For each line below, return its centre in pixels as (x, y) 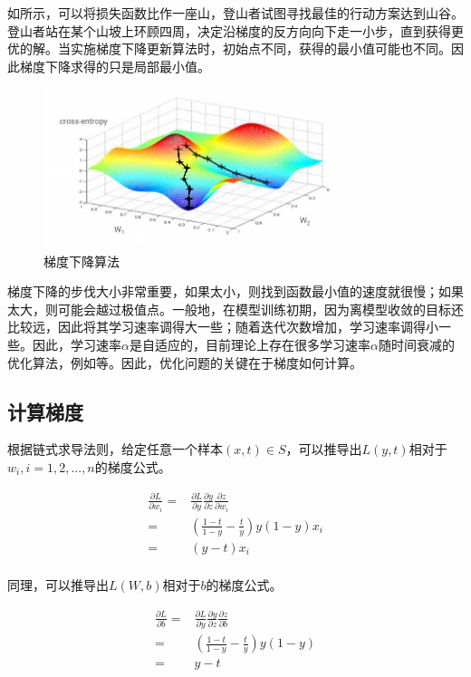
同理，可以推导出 (58, 584)
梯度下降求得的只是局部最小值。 (115, 66)
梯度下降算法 (82, 261)
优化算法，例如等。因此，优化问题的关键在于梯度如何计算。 (185, 362)
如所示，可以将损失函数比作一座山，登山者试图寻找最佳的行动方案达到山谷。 (235, 13)
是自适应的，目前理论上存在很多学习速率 (250, 344)
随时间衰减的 (416, 344)
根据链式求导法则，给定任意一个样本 (115, 449)
